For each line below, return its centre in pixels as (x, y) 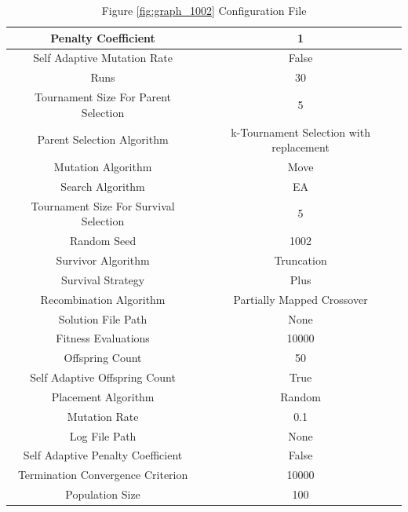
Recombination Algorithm (103, 299)
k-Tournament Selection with (301, 132)
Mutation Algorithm (103, 166)
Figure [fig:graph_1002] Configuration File (204, 10)
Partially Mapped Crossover (301, 299)
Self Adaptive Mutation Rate (103, 58)
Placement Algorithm (103, 396)
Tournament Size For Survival (103, 205)
